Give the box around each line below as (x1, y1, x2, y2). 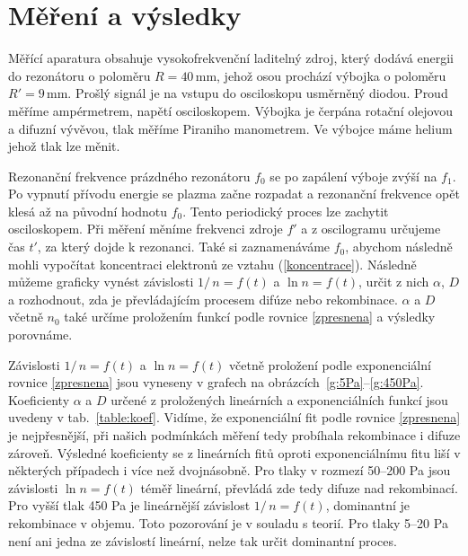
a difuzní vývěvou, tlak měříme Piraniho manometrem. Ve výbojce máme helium (8, 119, 453, 137)
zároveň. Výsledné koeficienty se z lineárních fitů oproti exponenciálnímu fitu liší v (8, 443, 461, 462)
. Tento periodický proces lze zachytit (182, 201, 389, 220)
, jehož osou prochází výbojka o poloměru (216, 66, 446, 84)
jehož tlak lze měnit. (8, 137, 120, 155)
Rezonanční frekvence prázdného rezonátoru (8, 166, 251, 185)
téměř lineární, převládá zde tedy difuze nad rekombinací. (140, 478, 458, 497)
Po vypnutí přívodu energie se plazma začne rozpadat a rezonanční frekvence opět (8, 184, 460, 203)
